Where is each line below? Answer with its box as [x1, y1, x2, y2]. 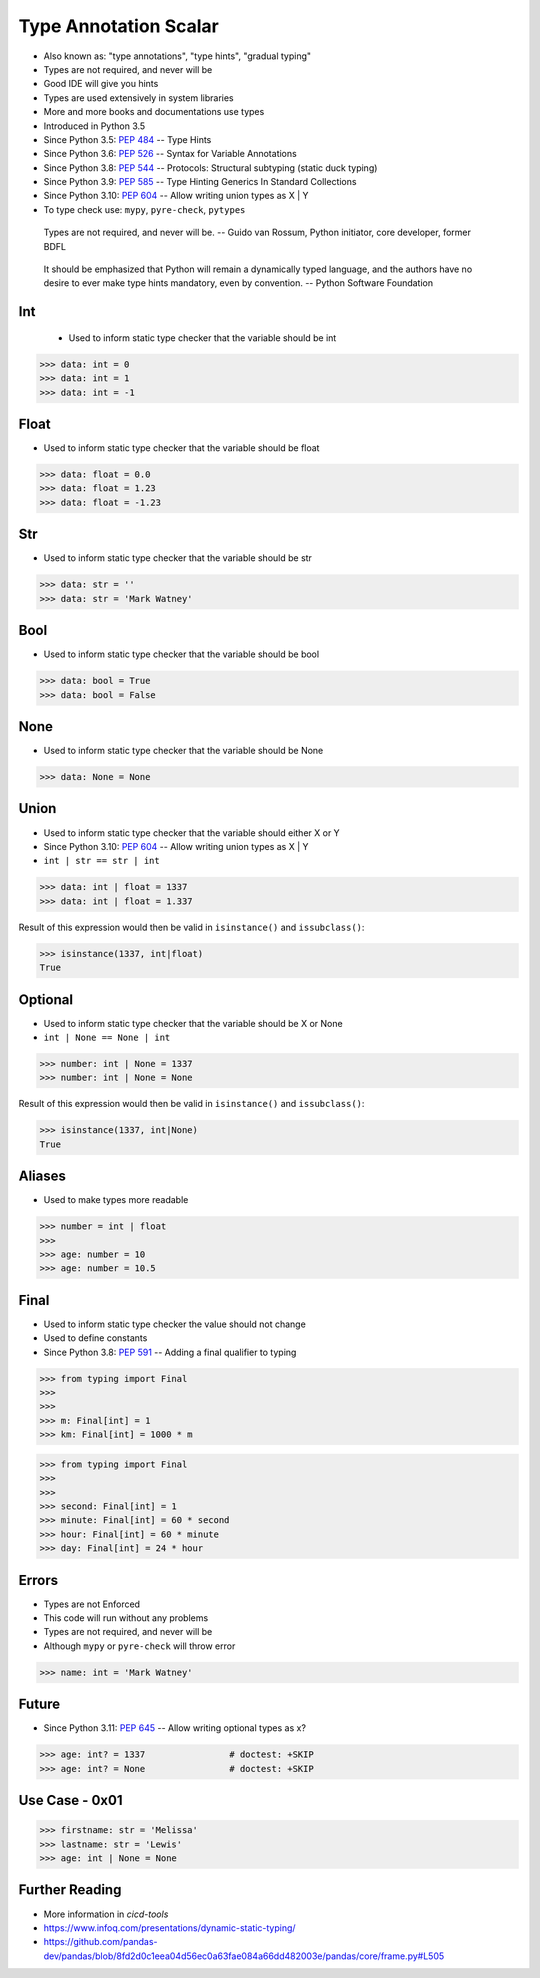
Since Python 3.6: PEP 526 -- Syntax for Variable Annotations [43, 148, 297, 160]
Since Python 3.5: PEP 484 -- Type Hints [43, 133, 212, 145]
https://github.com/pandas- [43, 1936, 159, 1948]
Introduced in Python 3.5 [43, 120, 146, 132]
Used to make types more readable [43, 1194, 189, 1206]
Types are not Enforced [43, 1598, 140, 1610]
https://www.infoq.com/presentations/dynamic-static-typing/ [43, 1921, 296, 1934]
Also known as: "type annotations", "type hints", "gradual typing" [43, 50, 312, 62]
